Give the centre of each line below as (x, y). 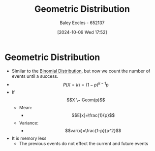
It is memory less (29, 138)
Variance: (29, 123)
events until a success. (35, 76)
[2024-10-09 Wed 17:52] (82, 32)
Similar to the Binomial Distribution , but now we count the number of (81, 71)
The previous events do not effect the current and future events (84, 144)
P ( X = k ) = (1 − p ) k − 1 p (86, 84)
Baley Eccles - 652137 (82, 23)
